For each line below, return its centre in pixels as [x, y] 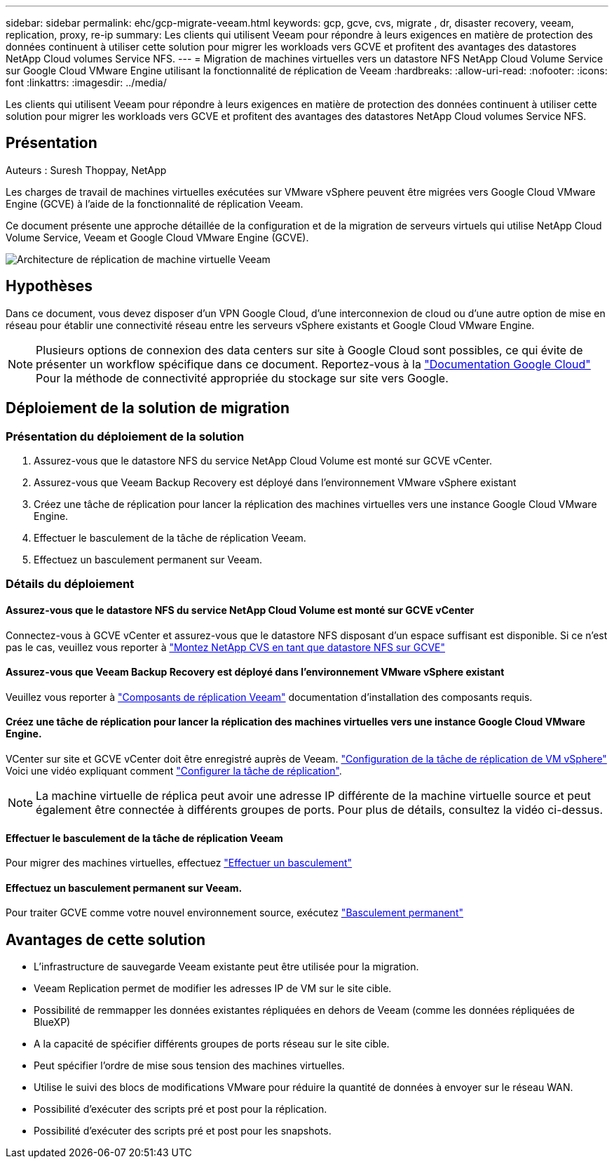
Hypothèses [49, 286]
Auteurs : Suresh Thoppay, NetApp [86, 170]
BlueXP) [52, 1022]
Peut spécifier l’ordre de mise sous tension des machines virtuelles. [189, 1066]
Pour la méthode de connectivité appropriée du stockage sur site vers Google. [242, 378]
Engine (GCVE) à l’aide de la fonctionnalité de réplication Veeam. [155, 203]
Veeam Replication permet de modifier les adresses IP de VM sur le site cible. [213, 989]
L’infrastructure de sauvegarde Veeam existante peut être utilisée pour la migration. [226, 967]
